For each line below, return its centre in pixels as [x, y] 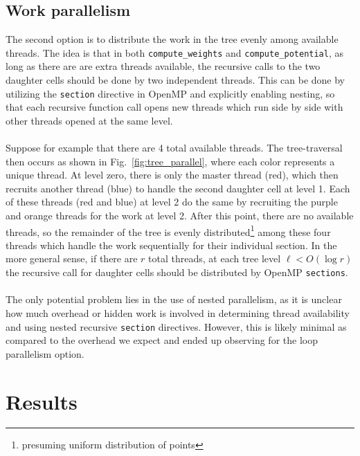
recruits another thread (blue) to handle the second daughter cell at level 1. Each [178, 188]
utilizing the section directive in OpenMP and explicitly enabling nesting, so [170, 93]
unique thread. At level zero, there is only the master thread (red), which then [172, 175]
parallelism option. [45, 353]
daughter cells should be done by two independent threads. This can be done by [175, 80]
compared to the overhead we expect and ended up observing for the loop [162, 340]
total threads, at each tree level [215, 258]
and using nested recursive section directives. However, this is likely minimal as [176, 326]
